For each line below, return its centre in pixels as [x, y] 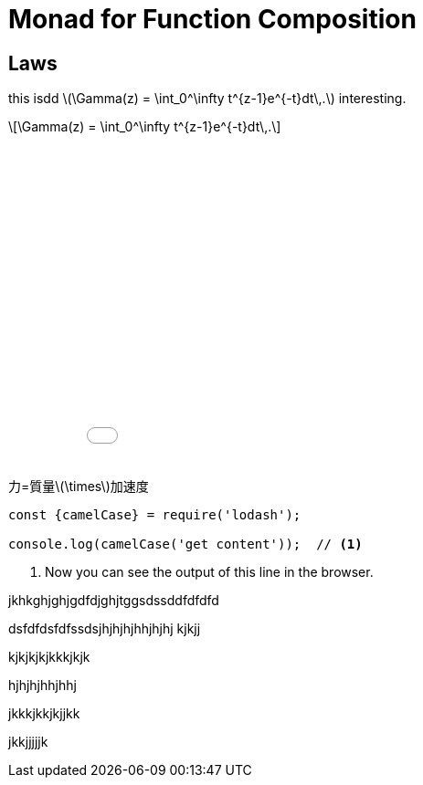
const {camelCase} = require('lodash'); [155, 515]
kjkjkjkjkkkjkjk [49, 657]
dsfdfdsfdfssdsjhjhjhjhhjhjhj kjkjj [105, 629]
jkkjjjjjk [28, 742]
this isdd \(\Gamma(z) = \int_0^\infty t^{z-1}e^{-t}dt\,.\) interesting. [207, 99]
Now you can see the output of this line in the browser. [209, 572]
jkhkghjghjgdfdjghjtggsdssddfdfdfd [114, 601]
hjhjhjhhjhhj [42, 686]
